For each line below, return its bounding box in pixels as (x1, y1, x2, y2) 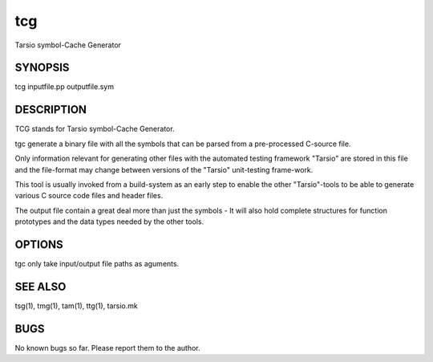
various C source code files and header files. (14, 191, 164, 201)
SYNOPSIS (14, 61, 70, 75)
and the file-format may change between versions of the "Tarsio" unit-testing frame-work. (14, 165, 314, 174)
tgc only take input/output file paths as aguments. (14, 259, 180, 268)
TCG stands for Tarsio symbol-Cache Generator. (14, 124, 176, 134)
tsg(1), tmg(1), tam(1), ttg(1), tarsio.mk (14, 301, 138, 311)
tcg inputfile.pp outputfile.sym (14, 82, 114, 92)
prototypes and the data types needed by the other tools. (14, 217, 204, 226)
